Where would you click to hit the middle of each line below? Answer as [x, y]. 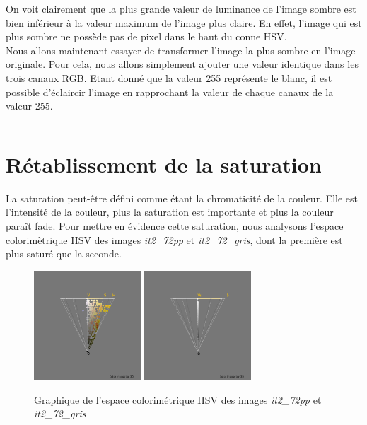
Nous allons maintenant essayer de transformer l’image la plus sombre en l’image [181, 50]
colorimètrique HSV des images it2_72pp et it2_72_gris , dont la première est [174, 239]
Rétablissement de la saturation [164, 164]
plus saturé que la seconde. [64, 254]
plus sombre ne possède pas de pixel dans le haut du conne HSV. [146, 36]
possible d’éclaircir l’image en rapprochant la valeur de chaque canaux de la [170, 92]
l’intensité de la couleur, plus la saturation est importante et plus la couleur [170, 212]
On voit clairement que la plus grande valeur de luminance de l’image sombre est [181, 8]
